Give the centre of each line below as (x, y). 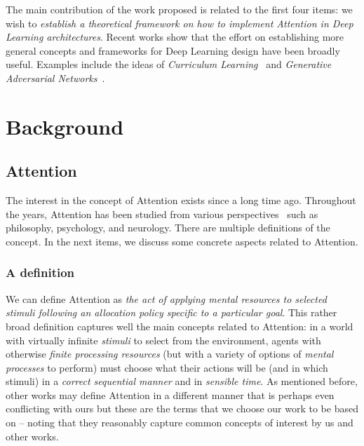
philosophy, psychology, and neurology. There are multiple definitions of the (168, 228)
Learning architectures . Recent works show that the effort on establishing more (175, 37)
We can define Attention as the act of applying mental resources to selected (166, 298)
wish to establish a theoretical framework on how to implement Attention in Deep (180, 23)
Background (65, 126)
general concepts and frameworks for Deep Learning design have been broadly (173, 50)
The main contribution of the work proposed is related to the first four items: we (179, 9)
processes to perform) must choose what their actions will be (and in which (167, 367)
